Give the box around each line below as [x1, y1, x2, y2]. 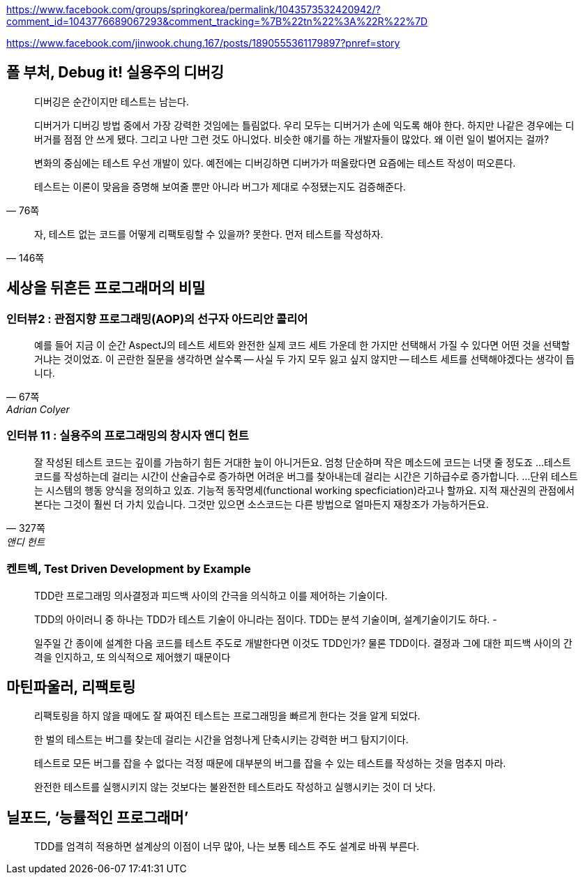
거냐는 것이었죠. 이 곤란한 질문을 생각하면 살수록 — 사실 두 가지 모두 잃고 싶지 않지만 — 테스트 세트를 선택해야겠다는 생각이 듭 [34, 353, 575, 366]
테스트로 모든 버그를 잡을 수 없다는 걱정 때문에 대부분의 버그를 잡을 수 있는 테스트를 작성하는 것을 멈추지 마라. [34, 757, 506, 770]
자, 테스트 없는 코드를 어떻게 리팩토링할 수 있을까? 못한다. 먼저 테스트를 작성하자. [34, 228, 384, 240]
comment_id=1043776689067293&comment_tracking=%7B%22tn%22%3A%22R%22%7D [6, 15, 428, 27]
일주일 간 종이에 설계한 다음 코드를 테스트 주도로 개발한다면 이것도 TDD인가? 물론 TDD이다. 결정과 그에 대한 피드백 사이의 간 [34, 636, 573, 649]
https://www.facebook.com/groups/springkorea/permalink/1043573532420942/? [6, 3, 381, 15]
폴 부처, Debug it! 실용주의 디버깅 [6, 64, 225, 82]
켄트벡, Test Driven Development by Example [6, 562, 251, 576]
